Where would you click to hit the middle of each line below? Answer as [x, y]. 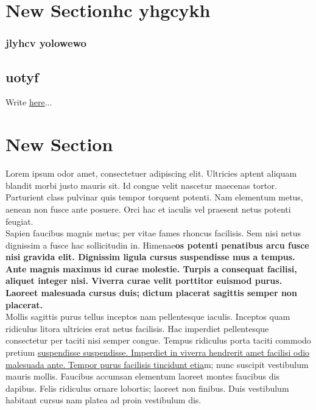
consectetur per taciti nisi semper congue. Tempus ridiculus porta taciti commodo [158, 340]
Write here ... [29, 102]
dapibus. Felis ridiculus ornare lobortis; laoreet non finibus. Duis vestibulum [147, 388]
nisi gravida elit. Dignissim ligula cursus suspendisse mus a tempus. [150, 257]
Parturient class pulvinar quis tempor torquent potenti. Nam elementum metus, [154, 197]
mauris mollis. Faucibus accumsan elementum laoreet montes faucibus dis [142, 376]
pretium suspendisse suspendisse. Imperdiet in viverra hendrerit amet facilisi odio [158, 352]
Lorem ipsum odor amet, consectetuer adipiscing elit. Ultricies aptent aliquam [151, 173]
